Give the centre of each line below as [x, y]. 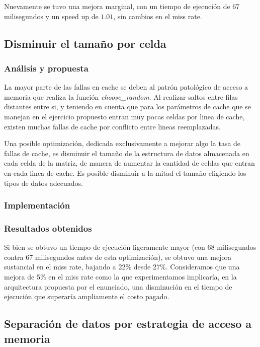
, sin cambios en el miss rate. [158, 16]
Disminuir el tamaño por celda [85, 43]
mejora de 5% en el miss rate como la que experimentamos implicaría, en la [120, 276]
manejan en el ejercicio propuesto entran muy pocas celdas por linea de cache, [124, 116]
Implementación [37, 205]
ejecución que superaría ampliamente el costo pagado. [87, 296]
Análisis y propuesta [46, 68]
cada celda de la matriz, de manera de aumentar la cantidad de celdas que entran [129, 163]
